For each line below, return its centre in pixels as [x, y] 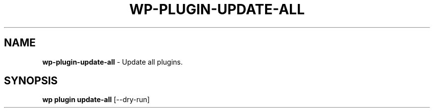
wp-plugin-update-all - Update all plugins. [112, 62]
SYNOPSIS [31, 81]
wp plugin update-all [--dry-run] [96, 100]
